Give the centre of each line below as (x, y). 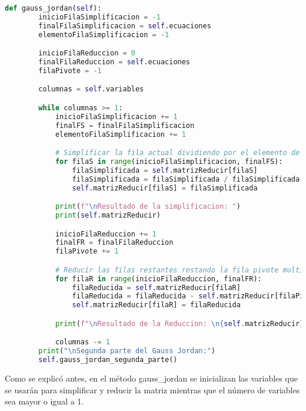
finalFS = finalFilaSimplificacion (125, 125)
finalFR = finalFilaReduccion (114, 243)
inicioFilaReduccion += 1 (106, 234)
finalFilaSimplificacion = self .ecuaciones (125, 26)
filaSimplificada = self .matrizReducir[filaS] (165, 170)
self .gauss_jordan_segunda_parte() (108, 360)
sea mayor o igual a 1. (44, 401)
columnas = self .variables (91, 89)
